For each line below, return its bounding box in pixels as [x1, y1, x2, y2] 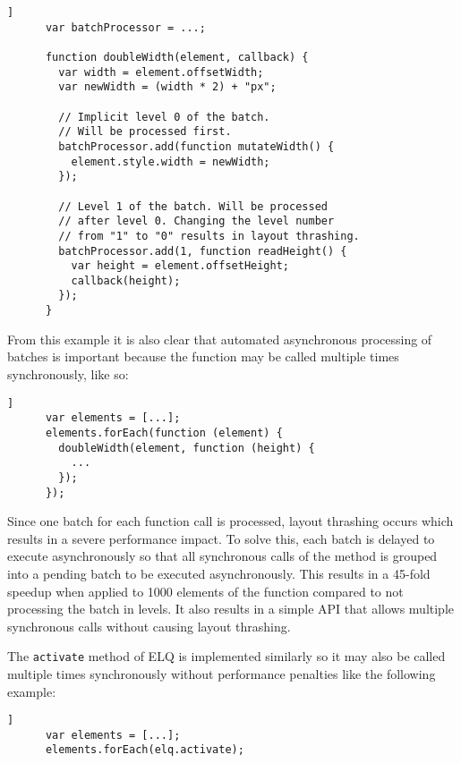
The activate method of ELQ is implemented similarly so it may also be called [7, 647, 446, 666]
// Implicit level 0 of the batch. [58, 110, 270, 123]
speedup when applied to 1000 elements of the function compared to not [7, 581, 404, 600]
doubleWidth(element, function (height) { [58, 441, 315, 454]
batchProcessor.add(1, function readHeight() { [58, 244, 347, 258]
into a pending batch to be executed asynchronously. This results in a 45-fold [7, 564, 431, 582]
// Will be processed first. [58, 125, 232, 139]
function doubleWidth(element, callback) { [45, 50, 309, 64]
